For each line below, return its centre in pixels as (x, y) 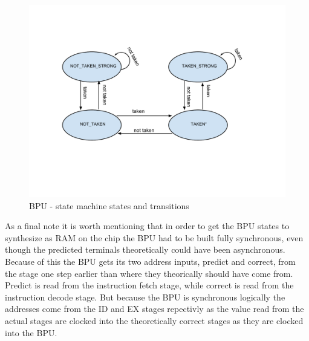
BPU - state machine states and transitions (109, 205)
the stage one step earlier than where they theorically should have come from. (149, 273)
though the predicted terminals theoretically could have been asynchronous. (145, 249)
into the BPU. (31, 332)
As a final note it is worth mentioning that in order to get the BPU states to (147, 226)
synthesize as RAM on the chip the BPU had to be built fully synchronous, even (154, 237)
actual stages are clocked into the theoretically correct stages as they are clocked (154, 320)
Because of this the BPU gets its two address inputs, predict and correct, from (150, 261)
